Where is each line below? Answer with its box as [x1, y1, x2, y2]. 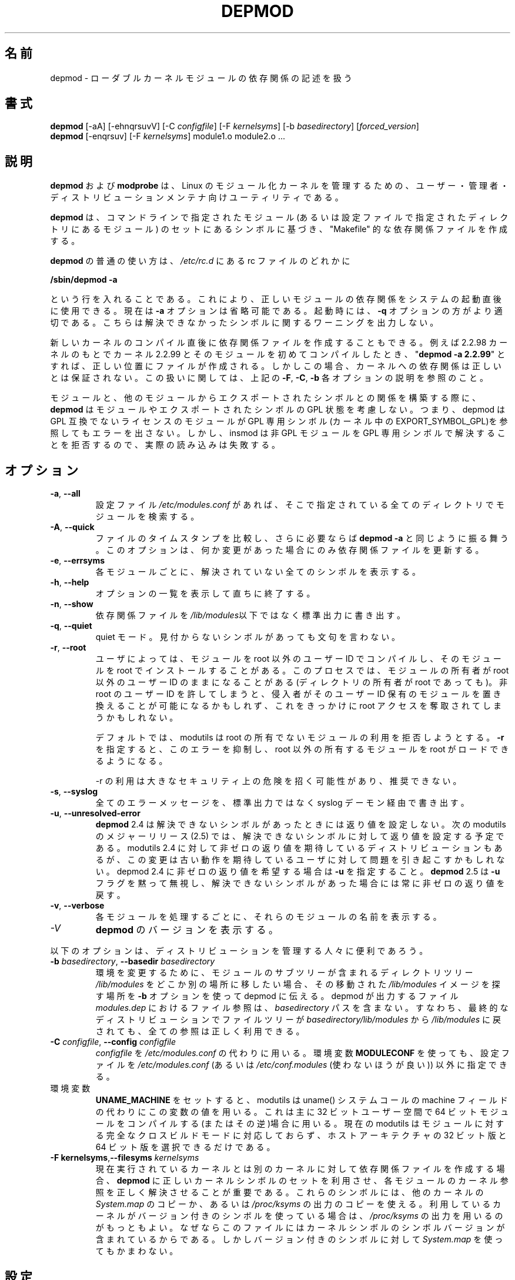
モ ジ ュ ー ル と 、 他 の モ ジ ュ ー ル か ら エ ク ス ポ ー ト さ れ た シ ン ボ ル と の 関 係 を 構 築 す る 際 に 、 [50, 393, 480, 403]
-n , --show [50, 599, 93, 609]
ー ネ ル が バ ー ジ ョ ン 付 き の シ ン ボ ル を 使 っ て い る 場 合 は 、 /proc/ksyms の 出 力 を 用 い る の [95, 1211, 503, 1221]
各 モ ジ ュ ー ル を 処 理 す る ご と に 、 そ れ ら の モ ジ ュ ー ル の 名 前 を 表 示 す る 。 [95, 912, 442, 922]
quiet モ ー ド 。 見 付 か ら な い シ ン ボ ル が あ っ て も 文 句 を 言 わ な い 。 [95, 632, 400, 642]
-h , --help [50, 577, 89, 588]
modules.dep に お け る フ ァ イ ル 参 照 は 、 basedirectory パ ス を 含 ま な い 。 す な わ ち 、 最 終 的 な [95, 1003, 509, 1013]
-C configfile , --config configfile [50, 1037, 176, 1047]
